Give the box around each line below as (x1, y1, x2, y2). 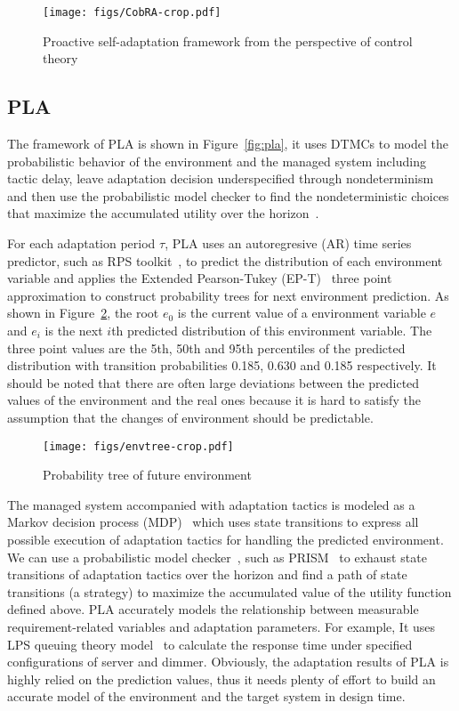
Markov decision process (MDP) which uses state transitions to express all (7, 513, 419, 531)
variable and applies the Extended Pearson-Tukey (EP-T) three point (7, 269, 392, 287)
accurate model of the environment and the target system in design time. (7, 687, 406, 706)
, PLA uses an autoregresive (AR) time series (165, 234, 412, 253)
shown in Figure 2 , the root (7, 303, 159, 322)
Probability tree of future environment (43, 465, 252, 484)
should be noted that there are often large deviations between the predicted (7, 373, 420, 392)
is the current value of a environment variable (177, 303, 426, 322)
